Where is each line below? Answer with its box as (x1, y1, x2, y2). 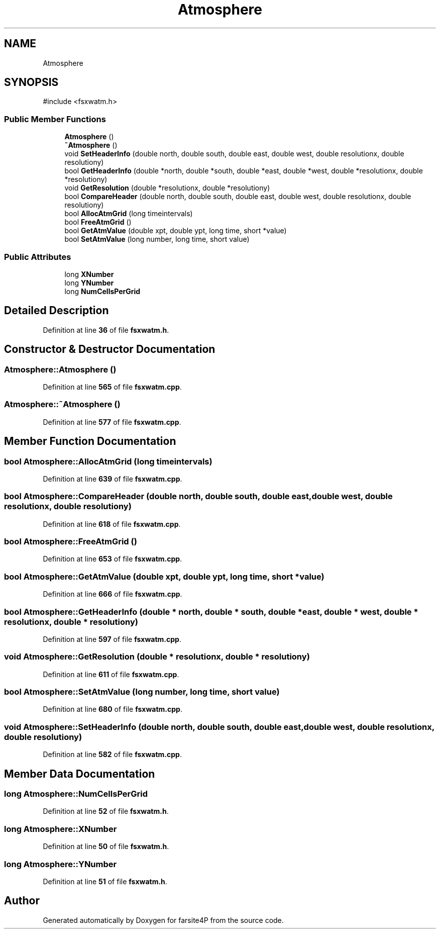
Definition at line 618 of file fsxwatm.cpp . (43, 519, 181, 528)
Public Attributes (4, 251, 71, 262)
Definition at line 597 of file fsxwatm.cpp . (43, 634, 181, 643)
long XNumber (64, 269, 114, 278)
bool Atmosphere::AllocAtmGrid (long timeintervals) (4, 456, 212, 466)
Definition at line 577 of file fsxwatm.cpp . (43, 417, 181, 426)
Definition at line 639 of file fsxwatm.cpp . (43, 474, 182, 483)
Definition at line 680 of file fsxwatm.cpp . (43, 705, 182, 714)
